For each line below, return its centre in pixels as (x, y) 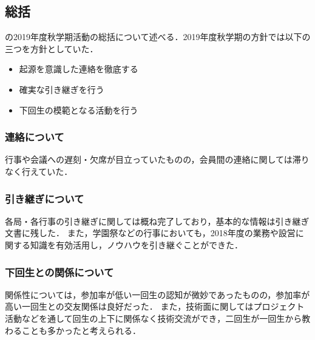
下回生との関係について (59, 272)
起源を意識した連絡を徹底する (79, 69)
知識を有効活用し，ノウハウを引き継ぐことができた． (136, 244)
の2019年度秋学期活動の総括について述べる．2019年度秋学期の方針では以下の (158, 37)
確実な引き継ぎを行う (62, 89)
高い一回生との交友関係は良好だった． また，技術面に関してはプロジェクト (155, 306)
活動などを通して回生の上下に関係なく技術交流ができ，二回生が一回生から (154, 318)
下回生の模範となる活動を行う (79, 110)
